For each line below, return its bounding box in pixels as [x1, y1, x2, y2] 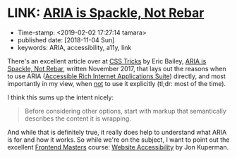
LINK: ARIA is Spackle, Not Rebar [7, 5, 205, 21]
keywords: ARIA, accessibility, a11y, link [17, 43, 132, 51]
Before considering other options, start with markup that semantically [24, 107, 227, 115]
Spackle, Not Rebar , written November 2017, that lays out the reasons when [7, 64, 226, 73]
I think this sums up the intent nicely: [7, 93, 114, 102]
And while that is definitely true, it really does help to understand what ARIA [7, 128, 227, 136]
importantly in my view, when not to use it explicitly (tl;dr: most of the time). [7, 79, 226, 87]
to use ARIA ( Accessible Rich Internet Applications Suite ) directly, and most [7, 72, 226, 80]
